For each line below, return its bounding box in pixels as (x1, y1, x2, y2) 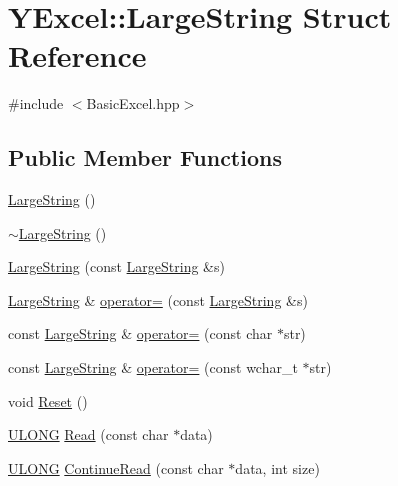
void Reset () (8, 390, 88, 411)
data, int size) (235, 457, 320, 478)
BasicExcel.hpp (86, 93, 180, 114)
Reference (8, 35, 147, 76)
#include (8, 93, 64, 114)
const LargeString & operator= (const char (8, 323, 273, 344)
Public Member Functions (8, 142, 282, 173)
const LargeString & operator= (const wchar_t (8, 357, 298, 378)
